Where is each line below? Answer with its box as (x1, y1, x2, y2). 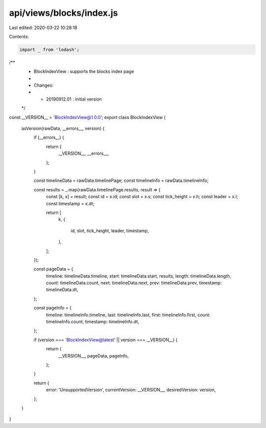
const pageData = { (33, 266, 73, 272)
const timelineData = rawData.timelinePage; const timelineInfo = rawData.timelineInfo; (33, 178, 209, 183)
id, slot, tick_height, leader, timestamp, (70, 227, 149, 234)
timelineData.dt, (46, 286, 78, 293)
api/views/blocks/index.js (9, 7, 118, 18)
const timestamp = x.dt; (46, 200, 95, 207)
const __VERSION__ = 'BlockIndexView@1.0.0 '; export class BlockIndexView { (9, 114, 166, 120)
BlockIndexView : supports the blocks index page (33, 69, 134, 74)
